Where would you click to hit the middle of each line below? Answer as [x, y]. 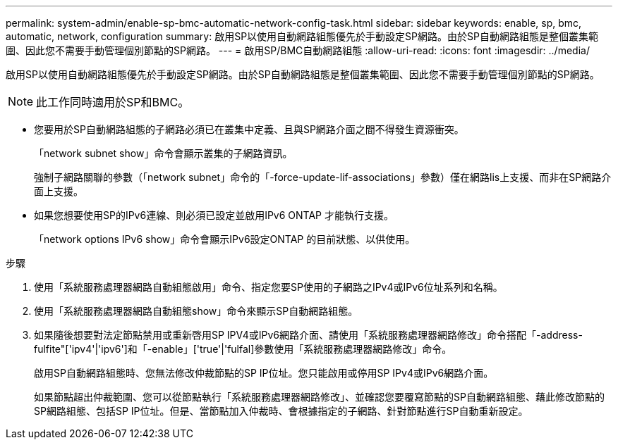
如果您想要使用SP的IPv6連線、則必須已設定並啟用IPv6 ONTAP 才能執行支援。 [214, 215]
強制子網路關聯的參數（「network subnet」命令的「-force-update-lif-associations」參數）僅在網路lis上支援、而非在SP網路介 [323, 177]
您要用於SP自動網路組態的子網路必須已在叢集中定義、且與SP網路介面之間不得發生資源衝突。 [249, 129]
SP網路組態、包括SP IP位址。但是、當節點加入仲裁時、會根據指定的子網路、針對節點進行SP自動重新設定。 [281, 411]
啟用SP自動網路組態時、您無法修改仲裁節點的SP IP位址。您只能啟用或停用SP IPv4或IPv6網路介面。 [264, 373]
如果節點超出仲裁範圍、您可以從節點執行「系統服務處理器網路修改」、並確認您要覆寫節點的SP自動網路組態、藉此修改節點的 [319, 397]
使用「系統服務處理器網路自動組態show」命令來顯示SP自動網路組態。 [196, 311]
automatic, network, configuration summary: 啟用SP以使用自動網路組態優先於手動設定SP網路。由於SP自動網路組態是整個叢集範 [302, 36]
